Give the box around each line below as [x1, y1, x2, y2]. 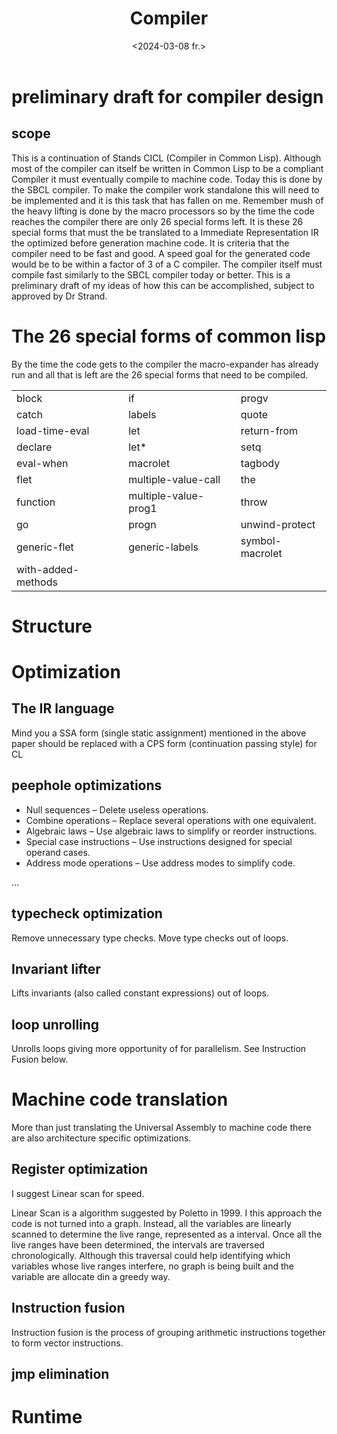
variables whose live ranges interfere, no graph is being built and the [11, 1260, 294, 1272]
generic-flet [16, 540, 74, 554]
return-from [240, 423, 298, 437]
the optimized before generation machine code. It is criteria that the [11, 237, 290, 249]
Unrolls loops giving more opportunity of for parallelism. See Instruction [11, 1043, 307, 1055]
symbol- [240, 533, 282, 547]
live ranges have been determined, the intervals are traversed [11, 1238, 265, 1251]
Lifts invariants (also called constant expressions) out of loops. [11, 987, 269, 999]
